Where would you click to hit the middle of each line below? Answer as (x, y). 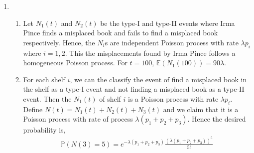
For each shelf (44, 79)
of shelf (110, 98)
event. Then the (47, 98)
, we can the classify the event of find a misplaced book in (158, 79)
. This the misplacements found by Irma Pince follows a (150, 53)
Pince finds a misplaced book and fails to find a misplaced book (121, 33)
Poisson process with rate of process (78, 119)
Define (33, 109)
